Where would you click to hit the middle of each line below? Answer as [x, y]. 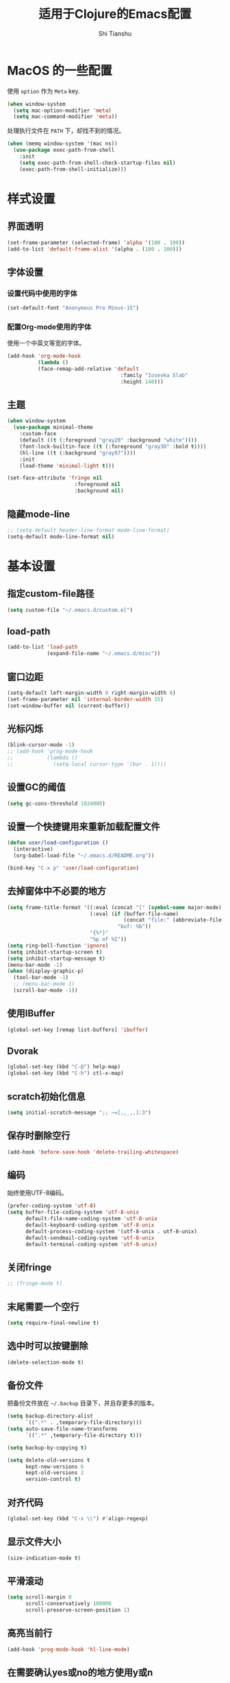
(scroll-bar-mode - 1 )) [46, 991]
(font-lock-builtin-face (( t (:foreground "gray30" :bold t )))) [113, 446]
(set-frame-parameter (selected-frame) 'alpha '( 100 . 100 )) [96, 242]
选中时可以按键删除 [48, 1346]
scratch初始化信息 [46, 1096]
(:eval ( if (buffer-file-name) [135, 914]
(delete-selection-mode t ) [46, 1362]
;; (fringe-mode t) [35, 1284]
